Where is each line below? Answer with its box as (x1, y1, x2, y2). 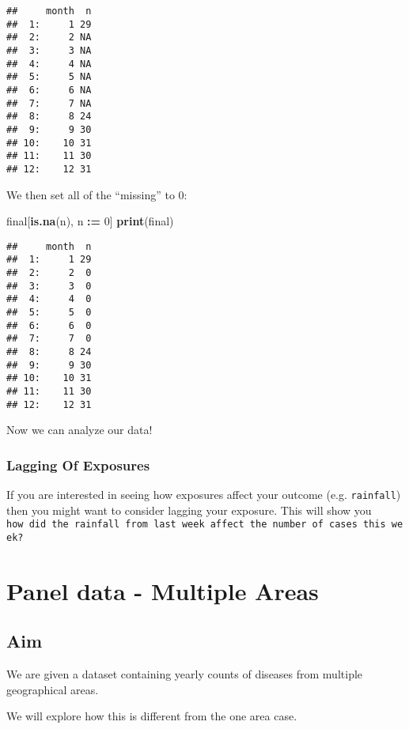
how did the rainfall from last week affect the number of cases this (6, 519, 386, 531)
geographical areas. (6, 681, 99, 697)
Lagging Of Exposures (6, 455, 150, 474)
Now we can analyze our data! (6, 421, 153, 438)
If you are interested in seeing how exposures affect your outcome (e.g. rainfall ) (6, 486, 401, 503)
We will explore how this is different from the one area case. (6, 708, 297, 724)
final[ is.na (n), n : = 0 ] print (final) (6, 213, 174, 229)
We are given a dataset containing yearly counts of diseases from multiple (6, 666, 363, 682)
